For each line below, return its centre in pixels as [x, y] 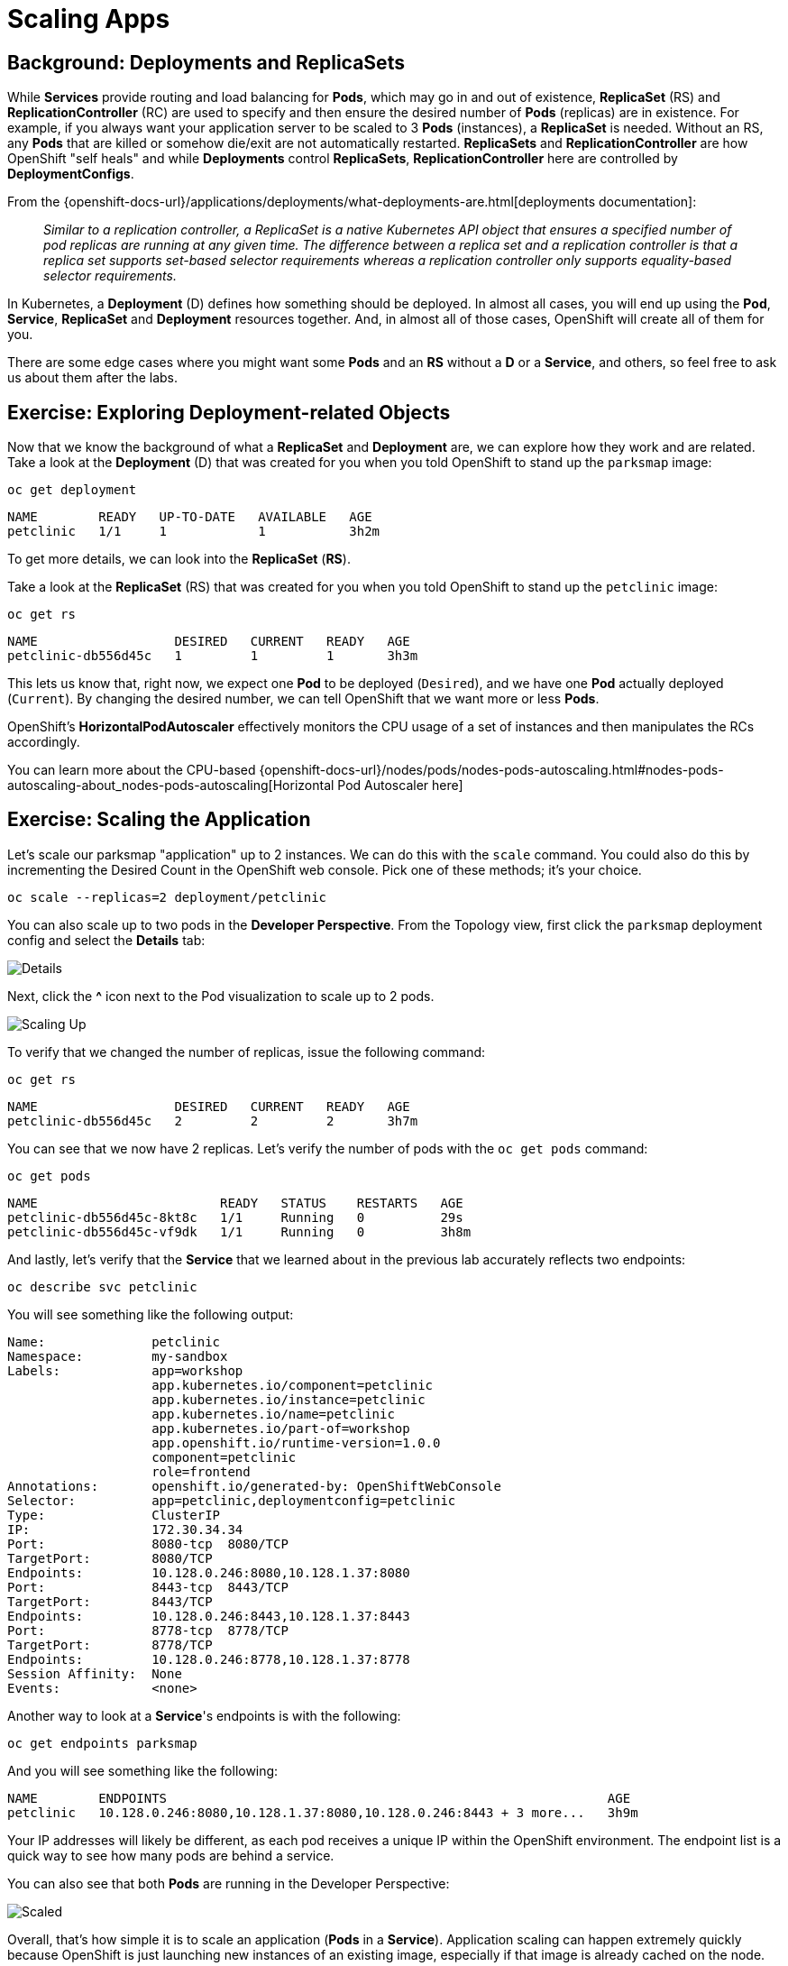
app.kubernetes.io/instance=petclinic [289, 1399]
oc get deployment [72, 490]
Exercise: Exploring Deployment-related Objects [229, 412]
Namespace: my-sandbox [118, 1356]
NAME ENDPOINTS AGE [319, 1798]
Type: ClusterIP [114, 1515]
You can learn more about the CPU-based [132, 770]
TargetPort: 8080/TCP [110, 1558]
